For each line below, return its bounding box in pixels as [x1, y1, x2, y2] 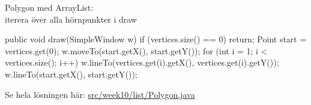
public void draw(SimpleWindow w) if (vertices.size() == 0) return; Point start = [5, 33, 307, 45]
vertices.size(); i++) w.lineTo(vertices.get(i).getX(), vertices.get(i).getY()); [5, 56, 279, 69]
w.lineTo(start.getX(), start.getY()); [5, 67, 137, 80]
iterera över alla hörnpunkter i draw [5, 13, 137, 25]
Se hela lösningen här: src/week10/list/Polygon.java [5, 88, 195, 100]
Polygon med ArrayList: [5, 1, 94, 13]
